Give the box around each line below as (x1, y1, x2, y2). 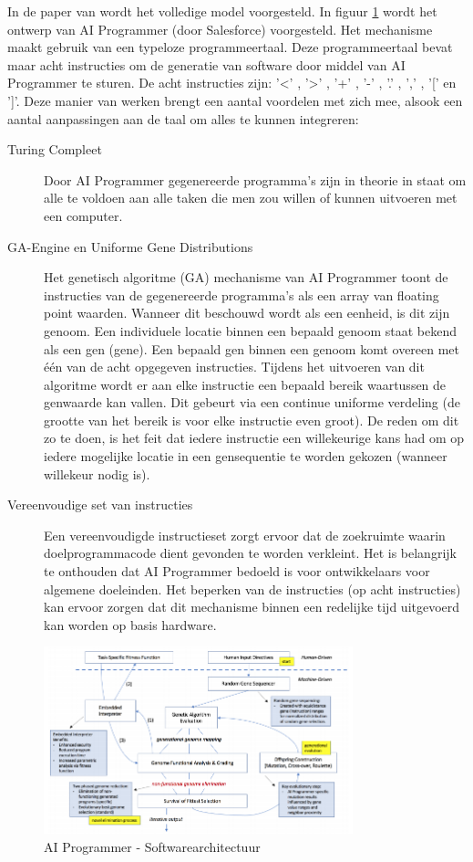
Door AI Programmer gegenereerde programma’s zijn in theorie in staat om (44, 170, 467, 189)
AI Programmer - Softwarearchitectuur (44, 836, 261, 856)
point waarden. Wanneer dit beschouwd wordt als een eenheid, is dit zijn (44, 303, 450, 322)
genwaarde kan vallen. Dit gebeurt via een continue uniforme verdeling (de (44, 393, 460, 412)
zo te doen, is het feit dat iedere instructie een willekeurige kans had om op (44, 428, 465, 447)
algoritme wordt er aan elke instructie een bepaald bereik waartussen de (44, 374, 447, 394)
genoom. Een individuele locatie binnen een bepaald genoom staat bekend (44, 321, 457, 340)
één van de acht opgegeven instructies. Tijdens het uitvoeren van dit (44, 357, 425, 376)
